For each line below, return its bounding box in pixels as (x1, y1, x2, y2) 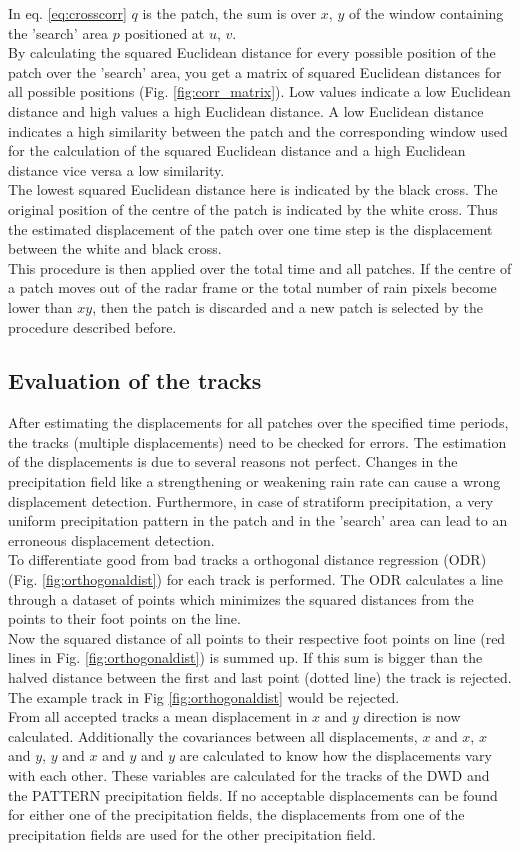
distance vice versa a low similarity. (8, 159, 225, 180)
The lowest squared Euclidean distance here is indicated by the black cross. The (8, 179, 498, 200)
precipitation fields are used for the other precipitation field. (8, 823, 376, 844)
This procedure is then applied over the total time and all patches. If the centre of (8, 257, 512, 278)
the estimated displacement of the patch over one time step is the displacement (8, 218, 493, 239)
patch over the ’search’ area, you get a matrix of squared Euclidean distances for (8, 61, 502, 82)
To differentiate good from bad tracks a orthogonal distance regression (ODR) (8, 549, 487, 570)
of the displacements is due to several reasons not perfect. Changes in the (8, 451, 458, 472)
